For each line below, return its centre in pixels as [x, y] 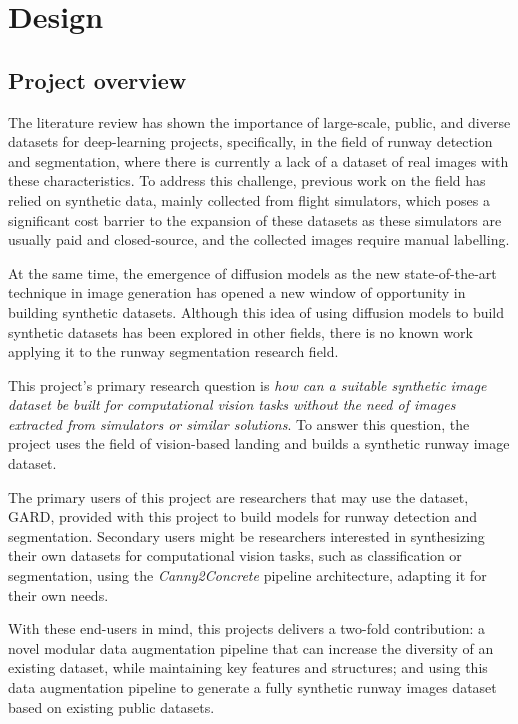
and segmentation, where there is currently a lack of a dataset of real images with [258, 160]
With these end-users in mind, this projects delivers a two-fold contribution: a [247, 628]
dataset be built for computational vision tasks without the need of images [232, 404]
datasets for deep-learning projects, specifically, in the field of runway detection [250, 141]
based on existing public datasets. [111, 706]
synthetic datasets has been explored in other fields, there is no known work [240, 331]
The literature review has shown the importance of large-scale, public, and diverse [259, 121]
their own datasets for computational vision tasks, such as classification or [235, 555]
